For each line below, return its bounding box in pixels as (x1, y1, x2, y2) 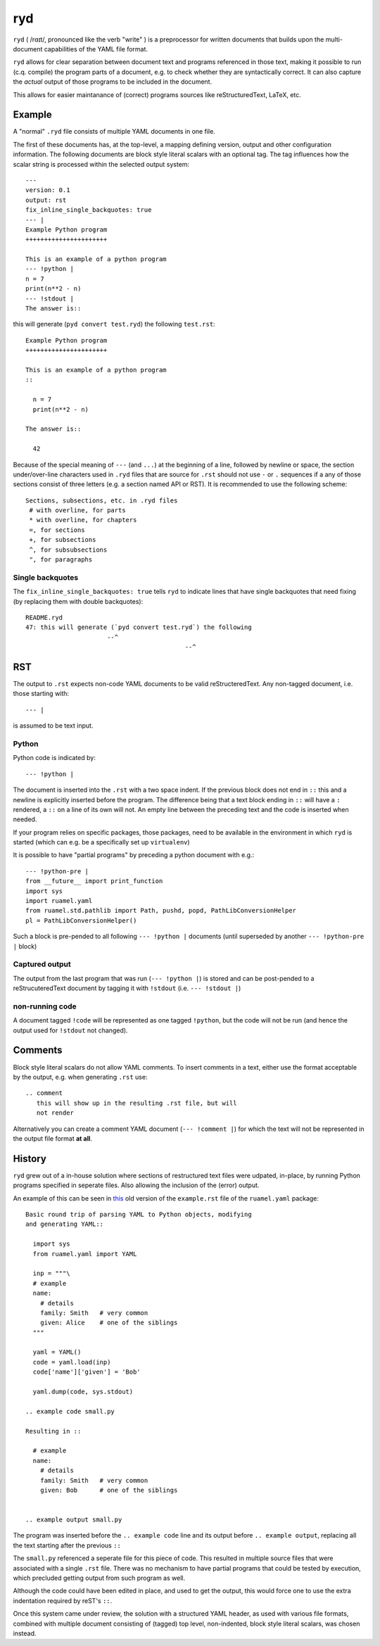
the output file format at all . (13, 1134, 93, 1143)
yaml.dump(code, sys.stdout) (32, 1388, 134, 1396)
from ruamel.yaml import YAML (32, 1250, 137, 1258)
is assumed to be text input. (13, 721, 94, 730)
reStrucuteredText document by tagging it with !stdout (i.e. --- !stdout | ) (13, 984, 241, 992)
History (13, 1153, 47, 1165)
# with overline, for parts (29, 507, 126, 514)
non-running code (13, 1001, 77, 1011)
